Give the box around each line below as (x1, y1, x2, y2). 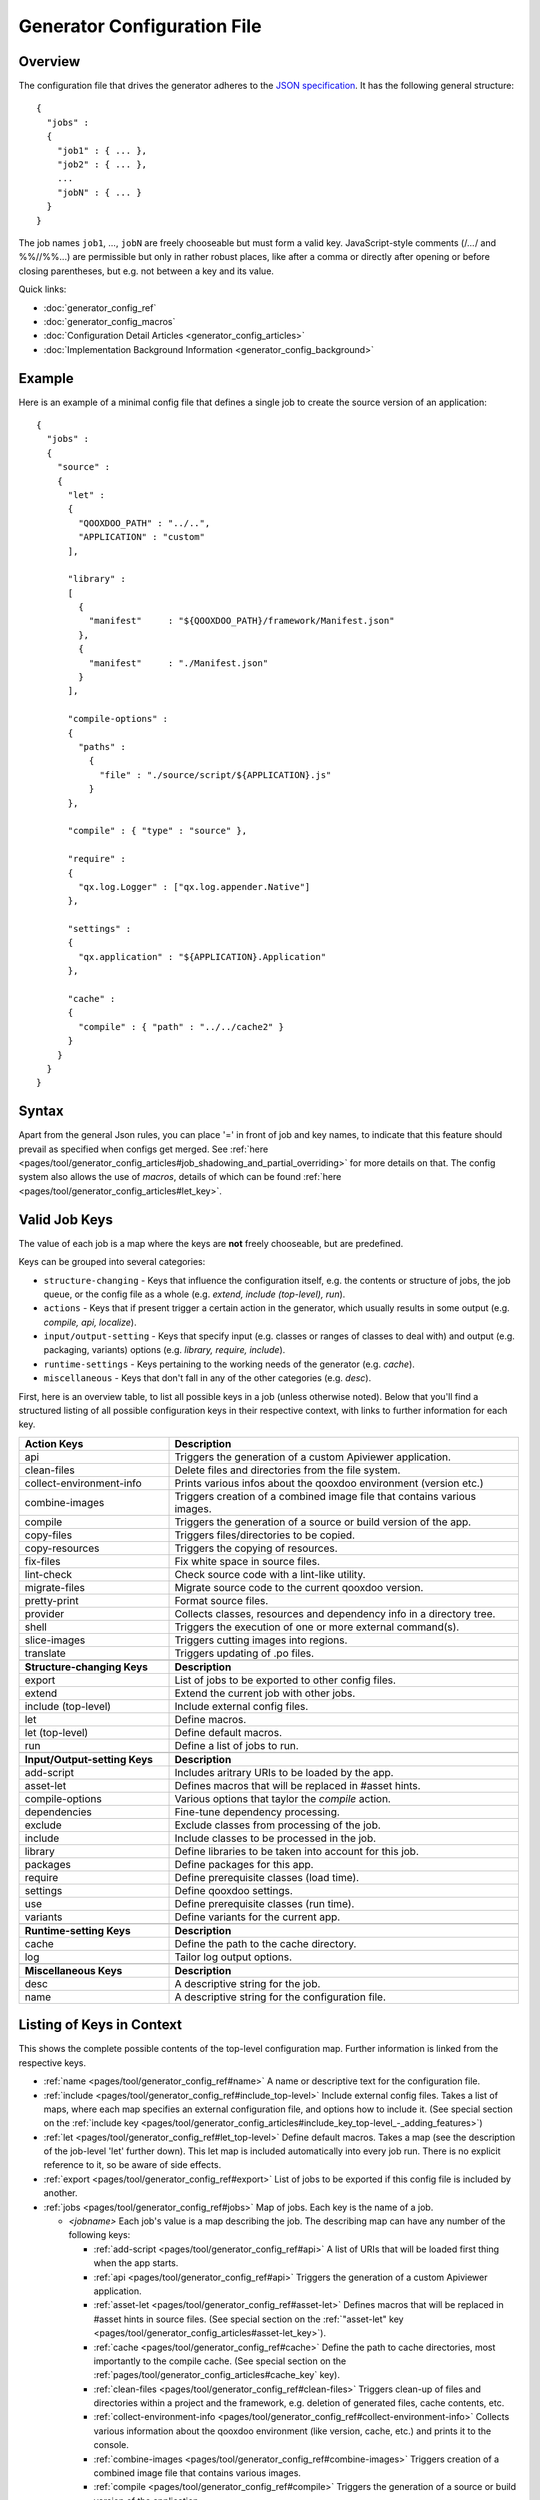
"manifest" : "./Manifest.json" (88, 657, 269, 669)
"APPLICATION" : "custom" (78, 531, 205, 543)
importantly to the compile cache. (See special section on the (93, 2355, 347, 2367)
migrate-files (24, 1580, 85, 1594)
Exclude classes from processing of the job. (174, 1818, 382, 1832)
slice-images (24, 1633, 86, 1647)
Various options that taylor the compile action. (174, 1791, 392, 1805)
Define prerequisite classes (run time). (174, 1896, 355, 1910)
